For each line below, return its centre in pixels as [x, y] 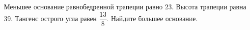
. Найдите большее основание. [152, 18]
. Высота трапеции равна [209, 6]
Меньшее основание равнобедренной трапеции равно [83, 6]
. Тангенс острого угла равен [54, 18]
